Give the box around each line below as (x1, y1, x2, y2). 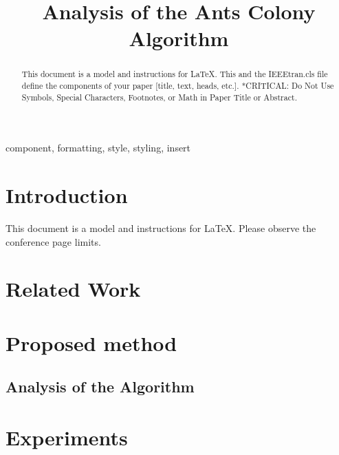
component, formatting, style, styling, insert (6, 140, 191, 155)
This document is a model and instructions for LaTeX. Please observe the (6, 221, 316, 235)
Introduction (6, 181, 128, 209)
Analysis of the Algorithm (6, 376, 195, 397)
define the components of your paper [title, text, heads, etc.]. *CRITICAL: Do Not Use (21, 80, 334, 92)
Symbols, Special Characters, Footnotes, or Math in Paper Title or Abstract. (21, 91, 297, 103)
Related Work (6, 275, 141, 303)
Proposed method (6, 328, 177, 357)
